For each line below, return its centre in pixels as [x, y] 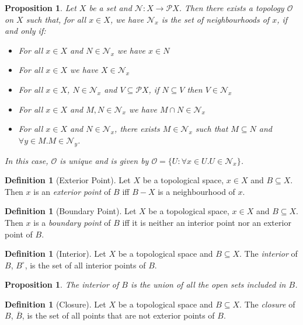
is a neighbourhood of [196, 191]
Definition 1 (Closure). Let [55, 304]
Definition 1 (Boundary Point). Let [71, 211]
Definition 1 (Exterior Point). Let [68, 180]
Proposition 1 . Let [41, 8]
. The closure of [267, 304]
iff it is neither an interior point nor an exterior [207, 222]
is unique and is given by [104, 160]
